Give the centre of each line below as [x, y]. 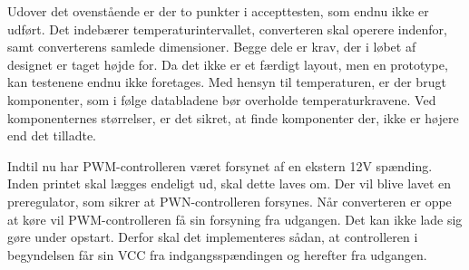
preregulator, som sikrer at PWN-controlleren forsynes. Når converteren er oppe [230, 201]
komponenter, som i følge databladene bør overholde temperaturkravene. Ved [222, 99]
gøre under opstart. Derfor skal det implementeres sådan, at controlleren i [213, 237]
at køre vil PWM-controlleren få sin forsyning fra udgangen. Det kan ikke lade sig [235, 219]
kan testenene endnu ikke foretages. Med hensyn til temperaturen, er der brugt [227, 82]
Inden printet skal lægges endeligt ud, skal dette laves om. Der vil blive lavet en [229, 183]
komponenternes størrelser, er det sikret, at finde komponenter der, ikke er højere [233, 117]
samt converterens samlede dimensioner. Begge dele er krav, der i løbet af [212, 47]
